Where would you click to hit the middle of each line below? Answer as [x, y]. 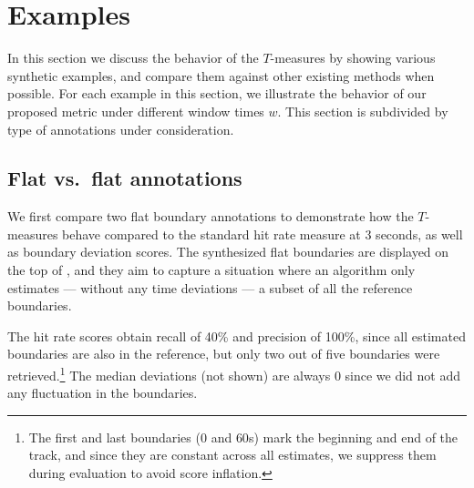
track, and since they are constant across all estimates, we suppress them [232, 455]
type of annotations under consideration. [121, 129]
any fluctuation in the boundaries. [103, 393]
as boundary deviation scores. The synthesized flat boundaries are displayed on [228, 252]
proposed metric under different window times [136, 111]
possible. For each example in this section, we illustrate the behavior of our [217, 93]
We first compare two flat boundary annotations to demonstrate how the [211, 216]
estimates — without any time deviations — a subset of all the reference [210, 287]
